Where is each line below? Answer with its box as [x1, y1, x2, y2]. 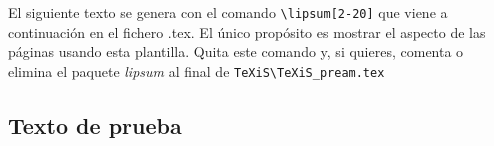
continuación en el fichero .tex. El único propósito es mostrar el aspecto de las [8, 21, 486, 42]
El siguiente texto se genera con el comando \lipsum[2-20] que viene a [8, 2, 448, 22]
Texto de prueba [8, 109, 182, 140]
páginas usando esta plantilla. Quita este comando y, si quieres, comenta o [8, 41, 464, 62]
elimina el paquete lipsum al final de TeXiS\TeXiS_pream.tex [8, 60, 385, 81]
